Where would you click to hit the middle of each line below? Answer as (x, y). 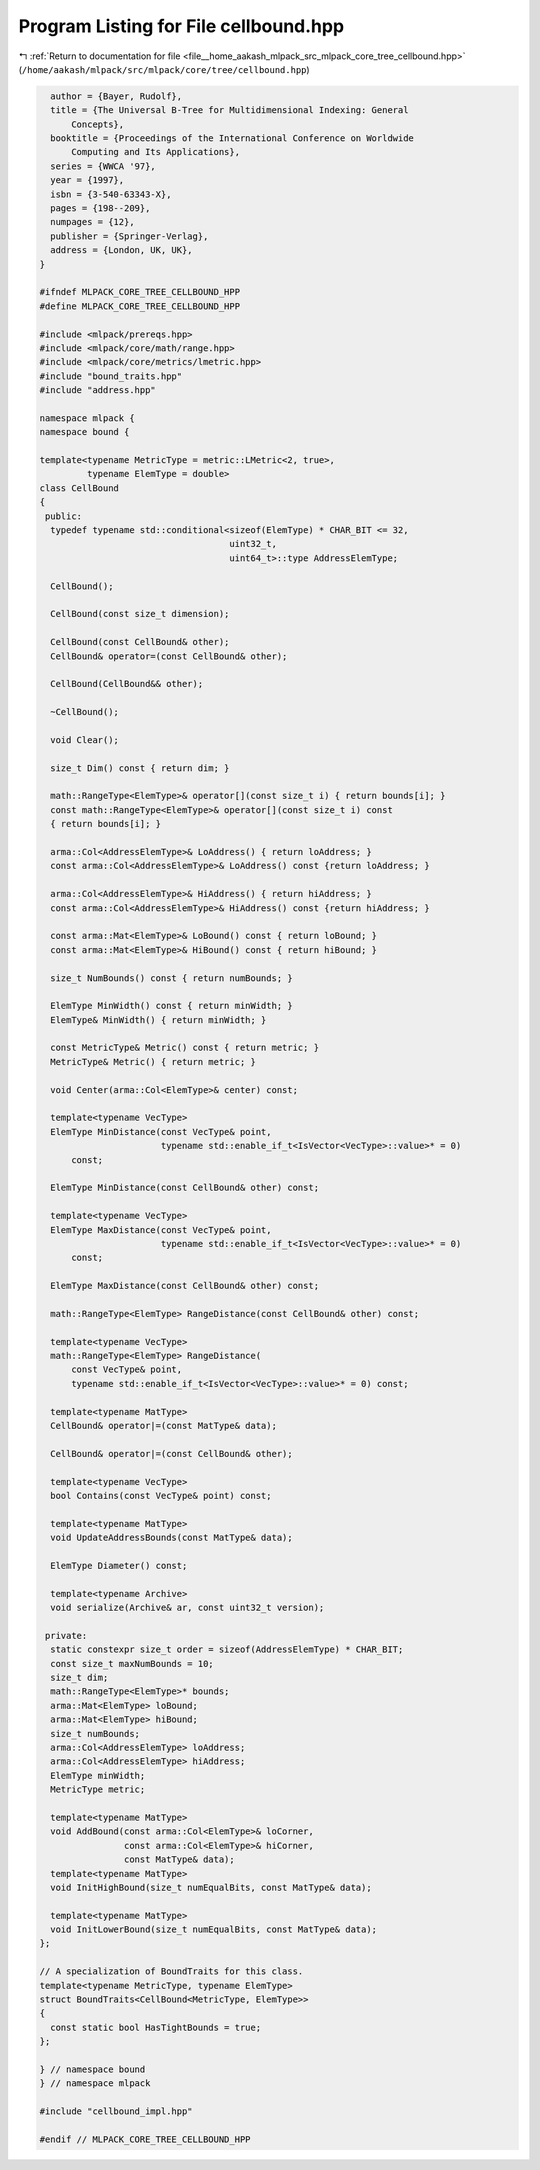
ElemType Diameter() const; (119, 1565)
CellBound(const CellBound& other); (140, 642)
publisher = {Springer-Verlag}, (129, 236)
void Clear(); (85, 739)
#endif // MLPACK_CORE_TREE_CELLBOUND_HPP (145, 2139)
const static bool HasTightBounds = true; (156, 2027)
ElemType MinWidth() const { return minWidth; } (172, 1006)
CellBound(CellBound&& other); (127, 684)
